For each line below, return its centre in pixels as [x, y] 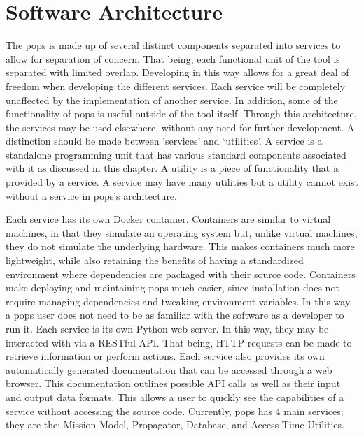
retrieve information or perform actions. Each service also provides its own [165, 356]
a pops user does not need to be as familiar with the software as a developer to [175, 315]
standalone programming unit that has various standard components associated [176, 154]
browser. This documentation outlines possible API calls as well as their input [173, 383]
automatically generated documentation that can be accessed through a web [169, 369]
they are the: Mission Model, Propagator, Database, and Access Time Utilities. [175, 424]
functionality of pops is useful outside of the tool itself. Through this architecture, [181, 114]
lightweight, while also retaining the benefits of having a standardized [155, 260]
